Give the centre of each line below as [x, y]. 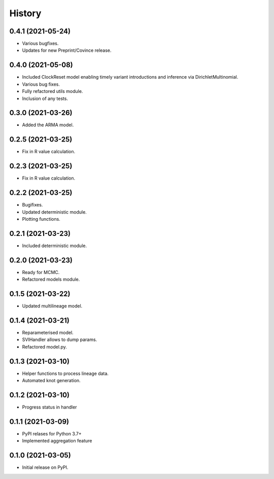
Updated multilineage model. [52, 306]
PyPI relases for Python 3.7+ [52, 433]
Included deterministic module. [55, 246]
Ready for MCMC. [41, 272]
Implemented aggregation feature [57, 441]
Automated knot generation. [51, 381]
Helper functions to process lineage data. [65, 373]
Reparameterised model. [48, 332]
